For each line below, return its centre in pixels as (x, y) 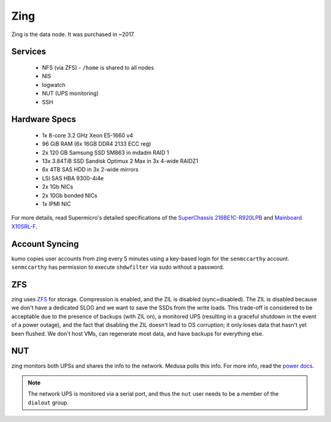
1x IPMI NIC (56, 204)
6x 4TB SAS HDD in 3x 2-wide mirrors (90, 170)
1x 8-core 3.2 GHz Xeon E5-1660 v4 (88, 135)
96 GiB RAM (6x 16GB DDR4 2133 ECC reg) (97, 144)
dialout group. (48, 402)
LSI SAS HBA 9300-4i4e (73, 178)
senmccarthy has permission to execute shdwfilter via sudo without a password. (118, 267)
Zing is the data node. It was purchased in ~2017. (73, 34)
